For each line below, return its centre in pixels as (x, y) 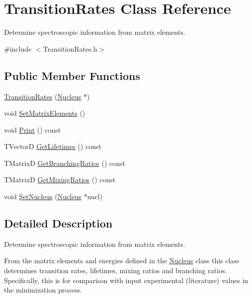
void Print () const (33, 129)
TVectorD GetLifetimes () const (53, 146)
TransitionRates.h (70, 48)
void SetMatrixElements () (45, 113)
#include (18, 48)
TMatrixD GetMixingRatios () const (60, 180)
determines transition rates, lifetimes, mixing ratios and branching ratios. (116, 270)
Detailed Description (58, 223)
